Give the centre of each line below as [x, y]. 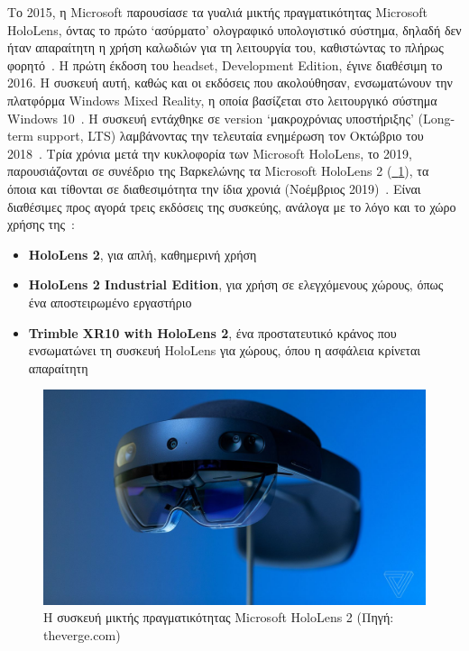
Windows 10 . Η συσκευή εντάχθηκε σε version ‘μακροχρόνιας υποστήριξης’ [211, 118]
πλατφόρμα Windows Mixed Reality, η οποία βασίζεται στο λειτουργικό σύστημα [222, 100]
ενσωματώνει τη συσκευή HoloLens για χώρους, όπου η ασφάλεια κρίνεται [225, 350]
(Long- [437, 118]
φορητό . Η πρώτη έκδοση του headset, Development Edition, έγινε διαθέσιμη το [225, 64]
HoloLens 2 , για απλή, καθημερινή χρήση [143, 254]
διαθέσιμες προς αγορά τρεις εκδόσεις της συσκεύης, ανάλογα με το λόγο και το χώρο [232, 206]
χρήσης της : [41, 224]
